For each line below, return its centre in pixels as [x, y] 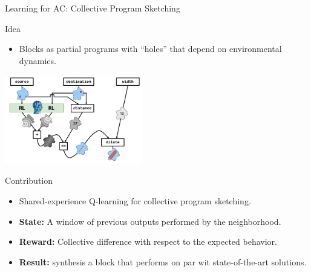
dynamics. [38, 60]
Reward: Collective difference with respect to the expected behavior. [148, 241]
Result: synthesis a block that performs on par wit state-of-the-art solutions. [163, 261]
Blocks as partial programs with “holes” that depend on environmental [150, 49]
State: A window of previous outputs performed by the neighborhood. [150, 221]
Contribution [29, 180]
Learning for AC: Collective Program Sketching [93, 8]
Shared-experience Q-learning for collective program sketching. [135, 201]
